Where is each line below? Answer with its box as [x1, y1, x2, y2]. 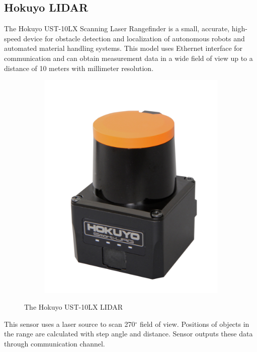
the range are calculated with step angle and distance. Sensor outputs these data [4, 328, 253, 339]
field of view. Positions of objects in [139, 318, 249, 329]
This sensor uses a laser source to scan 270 [4, 318, 135, 329]
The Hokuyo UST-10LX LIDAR [24, 302, 123, 312]
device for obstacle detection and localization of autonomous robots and [23, 33, 245, 43]
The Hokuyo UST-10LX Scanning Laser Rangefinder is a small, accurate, [4, 23, 230, 34]
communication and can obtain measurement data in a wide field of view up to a [4, 52, 253, 63]
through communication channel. [4, 338, 105, 348]
